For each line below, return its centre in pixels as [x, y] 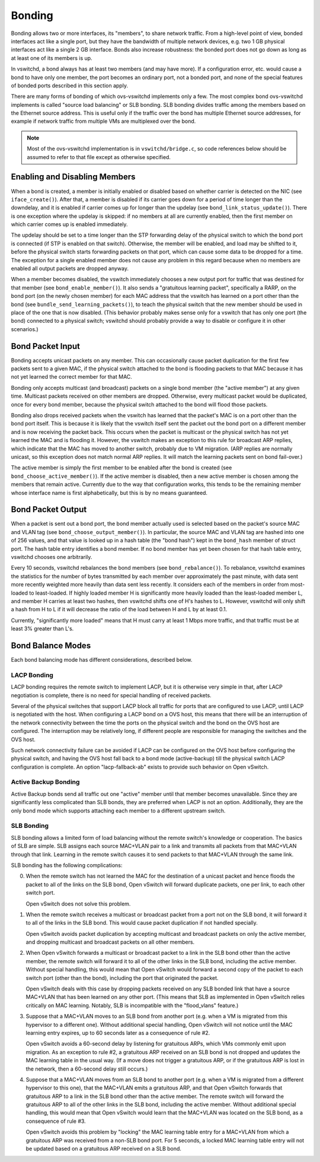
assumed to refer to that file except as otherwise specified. [99, 157]
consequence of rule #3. [56, 1121]
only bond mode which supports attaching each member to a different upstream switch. [118, 811]
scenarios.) [25, 329]
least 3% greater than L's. [42, 628]
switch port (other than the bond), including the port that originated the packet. [122, 978]
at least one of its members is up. [52, 58]
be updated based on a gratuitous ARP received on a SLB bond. [104, 1149]
